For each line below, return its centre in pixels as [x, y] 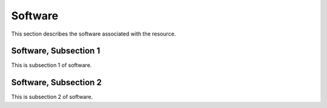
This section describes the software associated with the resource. [94, 34]
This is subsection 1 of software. [51, 65]
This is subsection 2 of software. [52, 97]
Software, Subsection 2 [57, 82]
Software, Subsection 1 [56, 51]
